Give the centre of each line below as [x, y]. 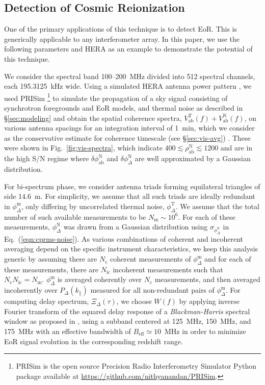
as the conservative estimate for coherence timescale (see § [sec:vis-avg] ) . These [127, 137]
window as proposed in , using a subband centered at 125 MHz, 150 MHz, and [128, 321]
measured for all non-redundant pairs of [152, 290]
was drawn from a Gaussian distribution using [136, 227]
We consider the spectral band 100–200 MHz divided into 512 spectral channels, [130, 76]
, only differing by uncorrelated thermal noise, [93, 206]
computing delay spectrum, [47, 301]
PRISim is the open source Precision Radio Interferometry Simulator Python [136, 366]
